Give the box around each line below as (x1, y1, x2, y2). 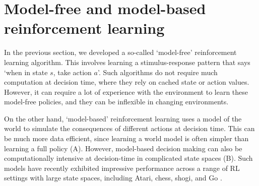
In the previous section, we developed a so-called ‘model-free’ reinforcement (4, 47, 237, 57)
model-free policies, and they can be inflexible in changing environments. (4, 96, 229, 107)
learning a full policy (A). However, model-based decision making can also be (4, 143, 242, 153)
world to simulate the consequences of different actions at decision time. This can (4, 123, 255, 134)
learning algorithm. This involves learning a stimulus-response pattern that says (4, 56, 250, 67)
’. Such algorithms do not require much (97, 67, 218, 77)
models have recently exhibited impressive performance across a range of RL (4, 162, 240, 173)
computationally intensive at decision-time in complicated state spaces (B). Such (4, 153, 253, 163)
